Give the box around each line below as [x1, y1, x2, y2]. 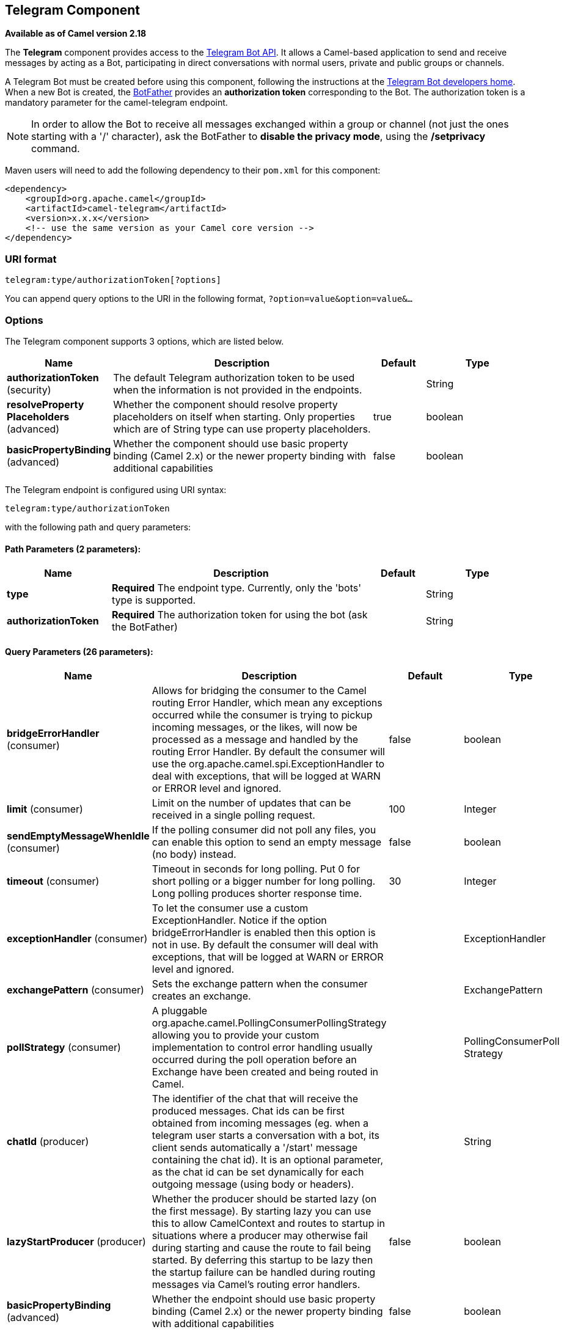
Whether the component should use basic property [113, 437, 348, 450]
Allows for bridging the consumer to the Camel [152, 684, 367, 697]
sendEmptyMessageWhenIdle [7, 830, 150, 843]
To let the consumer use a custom [152, 902, 309, 915]
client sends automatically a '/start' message [152, 1141, 357, 1154]
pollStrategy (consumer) [7, 1041, 121, 1054]
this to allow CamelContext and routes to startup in [152, 1217, 386, 1230]
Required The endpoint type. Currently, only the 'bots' [112, 582, 361, 595]
